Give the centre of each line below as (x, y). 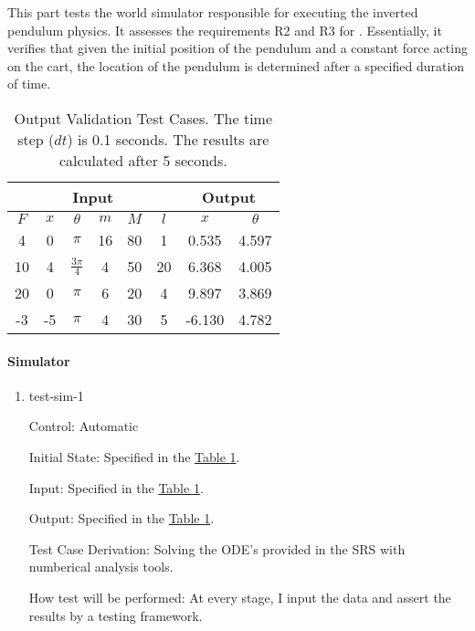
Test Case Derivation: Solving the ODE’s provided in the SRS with (217, 548)
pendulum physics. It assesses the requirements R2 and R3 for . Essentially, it (225, 30)
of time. (29, 84)
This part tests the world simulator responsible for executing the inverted (213, 12)
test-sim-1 (56, 395)
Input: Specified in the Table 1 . (116, 487)
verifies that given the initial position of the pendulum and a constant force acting (237, 48)
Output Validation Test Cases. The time (143, 118)
